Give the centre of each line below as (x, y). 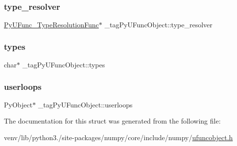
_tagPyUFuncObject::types (64, 65)
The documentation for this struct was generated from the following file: (112, 121)
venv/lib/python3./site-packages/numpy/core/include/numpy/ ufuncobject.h (118, 137)
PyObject (18, 104)
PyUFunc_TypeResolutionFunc (51, 25)
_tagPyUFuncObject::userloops (85, 104)
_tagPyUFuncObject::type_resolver (158, 25)
